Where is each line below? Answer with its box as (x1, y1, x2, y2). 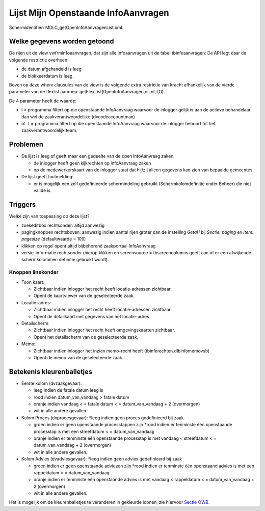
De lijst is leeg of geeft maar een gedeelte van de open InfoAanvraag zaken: (21, 153, 175, 159)
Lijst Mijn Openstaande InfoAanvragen (9, 7, 169, 18)
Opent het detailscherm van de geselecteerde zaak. (33, 334, 138, 340)
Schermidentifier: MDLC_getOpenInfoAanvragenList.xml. (9, 25, 124, 30)
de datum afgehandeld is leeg (21, 66, 82, 72)
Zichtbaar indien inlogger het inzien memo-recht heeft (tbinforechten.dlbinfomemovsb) (33, 348, 210, 353)
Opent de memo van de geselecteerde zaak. (33, 354, 124, 360)
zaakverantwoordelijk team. (21, 128, 78, 134)
